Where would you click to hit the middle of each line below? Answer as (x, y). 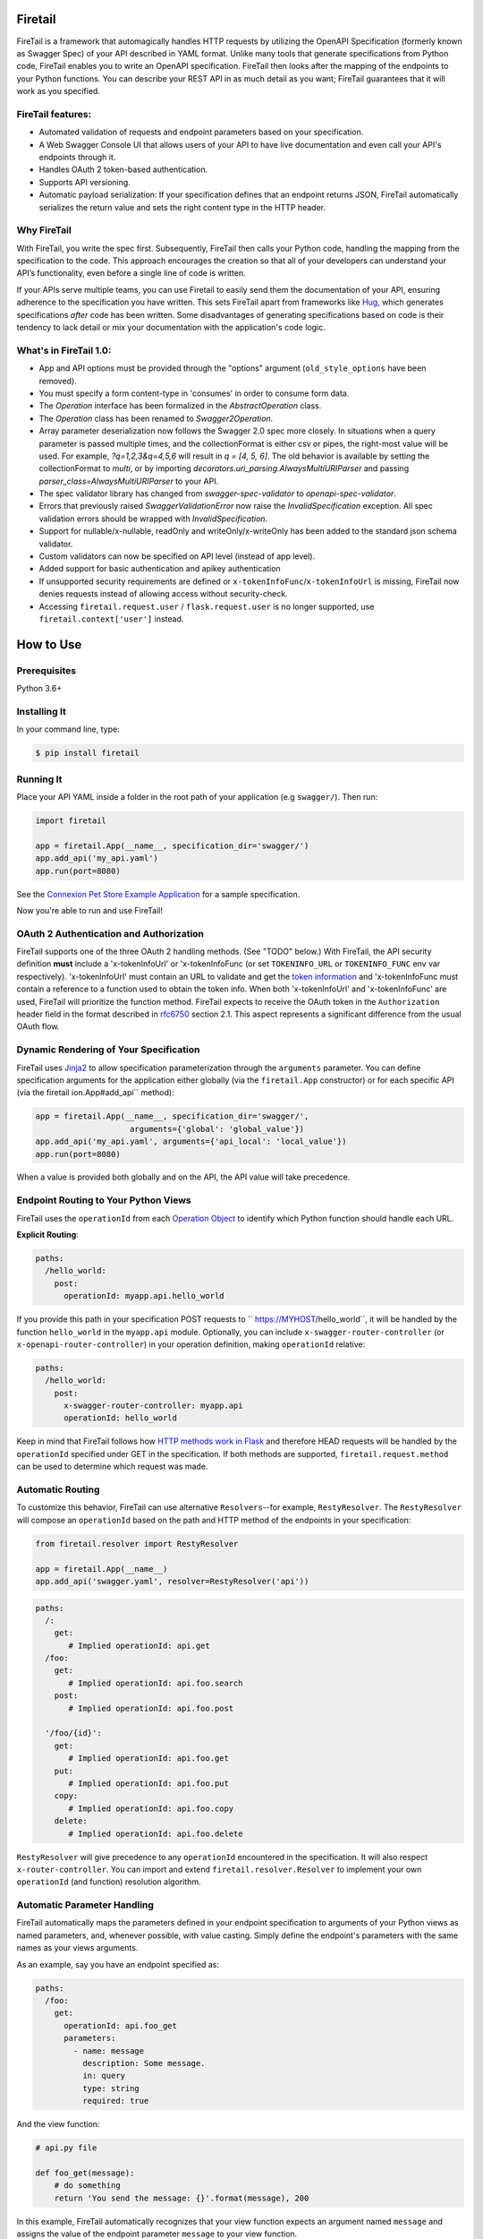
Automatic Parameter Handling (85, 1905)
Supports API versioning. (85, 182)
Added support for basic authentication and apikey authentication (160, 569)
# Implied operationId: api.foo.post (151, 1708)
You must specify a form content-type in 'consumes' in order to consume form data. (194, 393)
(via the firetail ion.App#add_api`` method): (95, 1093)
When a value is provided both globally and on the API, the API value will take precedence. (183, 1177)
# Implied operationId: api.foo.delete (156, 1833)
